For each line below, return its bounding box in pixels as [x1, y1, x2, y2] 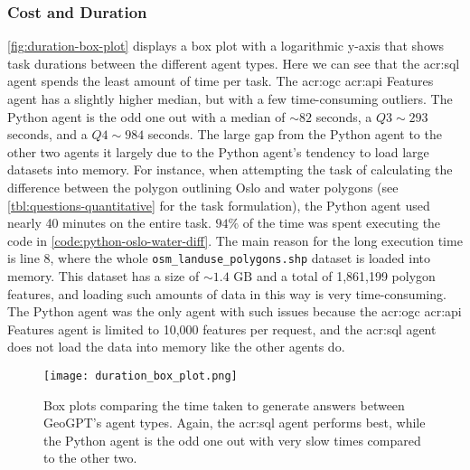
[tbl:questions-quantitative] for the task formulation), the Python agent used [7, 195, 430, 214]
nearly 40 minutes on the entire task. [7, 213, 211, 232]
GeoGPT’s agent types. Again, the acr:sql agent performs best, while [43, 413, 426, 432]
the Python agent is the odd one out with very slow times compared [43, 430, 421, 449]
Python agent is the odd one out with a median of [7, 107, 286, 126]
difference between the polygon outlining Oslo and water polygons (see [7, 177, 399, 196]
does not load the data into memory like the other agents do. [7, 337, 345, 356]
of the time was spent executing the [242, 213, 441, 232]
